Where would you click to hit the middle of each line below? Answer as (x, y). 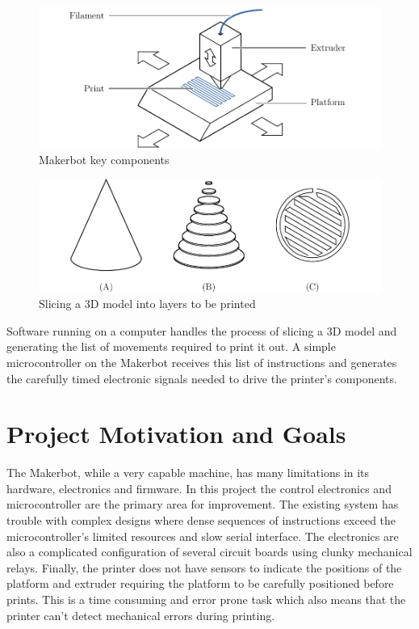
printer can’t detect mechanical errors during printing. (141, 615)
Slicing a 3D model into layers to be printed (147, 304)
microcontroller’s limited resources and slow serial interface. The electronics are (203, 536)
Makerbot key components (104, 159)
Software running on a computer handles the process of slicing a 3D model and (202, 330)
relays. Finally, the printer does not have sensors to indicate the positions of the (204, 567)
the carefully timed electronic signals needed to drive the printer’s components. (202, 378)
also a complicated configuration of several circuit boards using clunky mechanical (209, 552)
